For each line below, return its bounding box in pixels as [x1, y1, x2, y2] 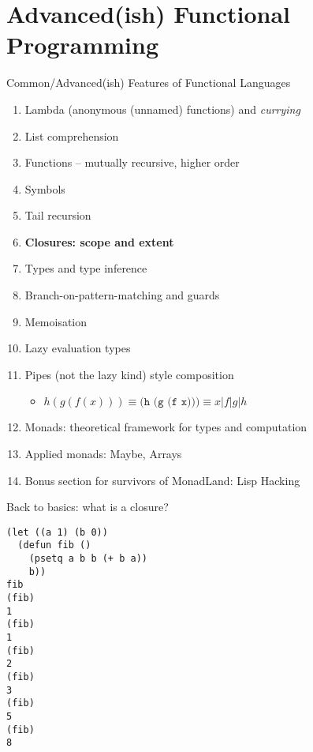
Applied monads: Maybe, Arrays [24, 446, 182, 462]
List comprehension [24, 127, 119, 144]
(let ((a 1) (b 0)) [6, 526, 108, 538]
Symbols [24, 180, 65, 197]
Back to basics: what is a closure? [6, 498, 169, 515]
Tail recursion [24, 207, 91, 224]
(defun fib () [17, 540, 91, 551]
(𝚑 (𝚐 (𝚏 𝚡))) [140, 397, 200, 408]
